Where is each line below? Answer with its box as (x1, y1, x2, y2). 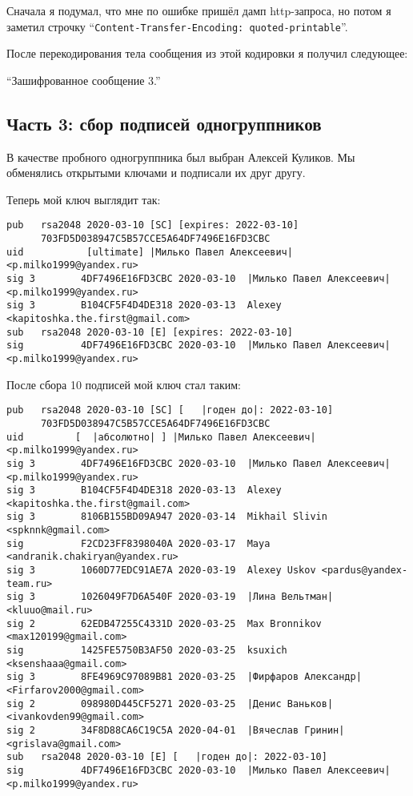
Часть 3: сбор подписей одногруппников (6, 111, 322, 135)
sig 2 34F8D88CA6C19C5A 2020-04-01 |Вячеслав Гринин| (6, 724, 345, 736)
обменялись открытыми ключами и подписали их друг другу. (6, 164, 306, 181)
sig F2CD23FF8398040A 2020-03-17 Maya (6, 537, 271, 549)
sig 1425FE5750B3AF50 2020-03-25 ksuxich (6, 645, 287, 657)
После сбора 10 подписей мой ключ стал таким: (6, 376, 241, 392)
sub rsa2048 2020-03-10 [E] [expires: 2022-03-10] (6, 326, 293, 338)
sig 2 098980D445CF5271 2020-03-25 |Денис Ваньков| (6, 698, 334, 710)
